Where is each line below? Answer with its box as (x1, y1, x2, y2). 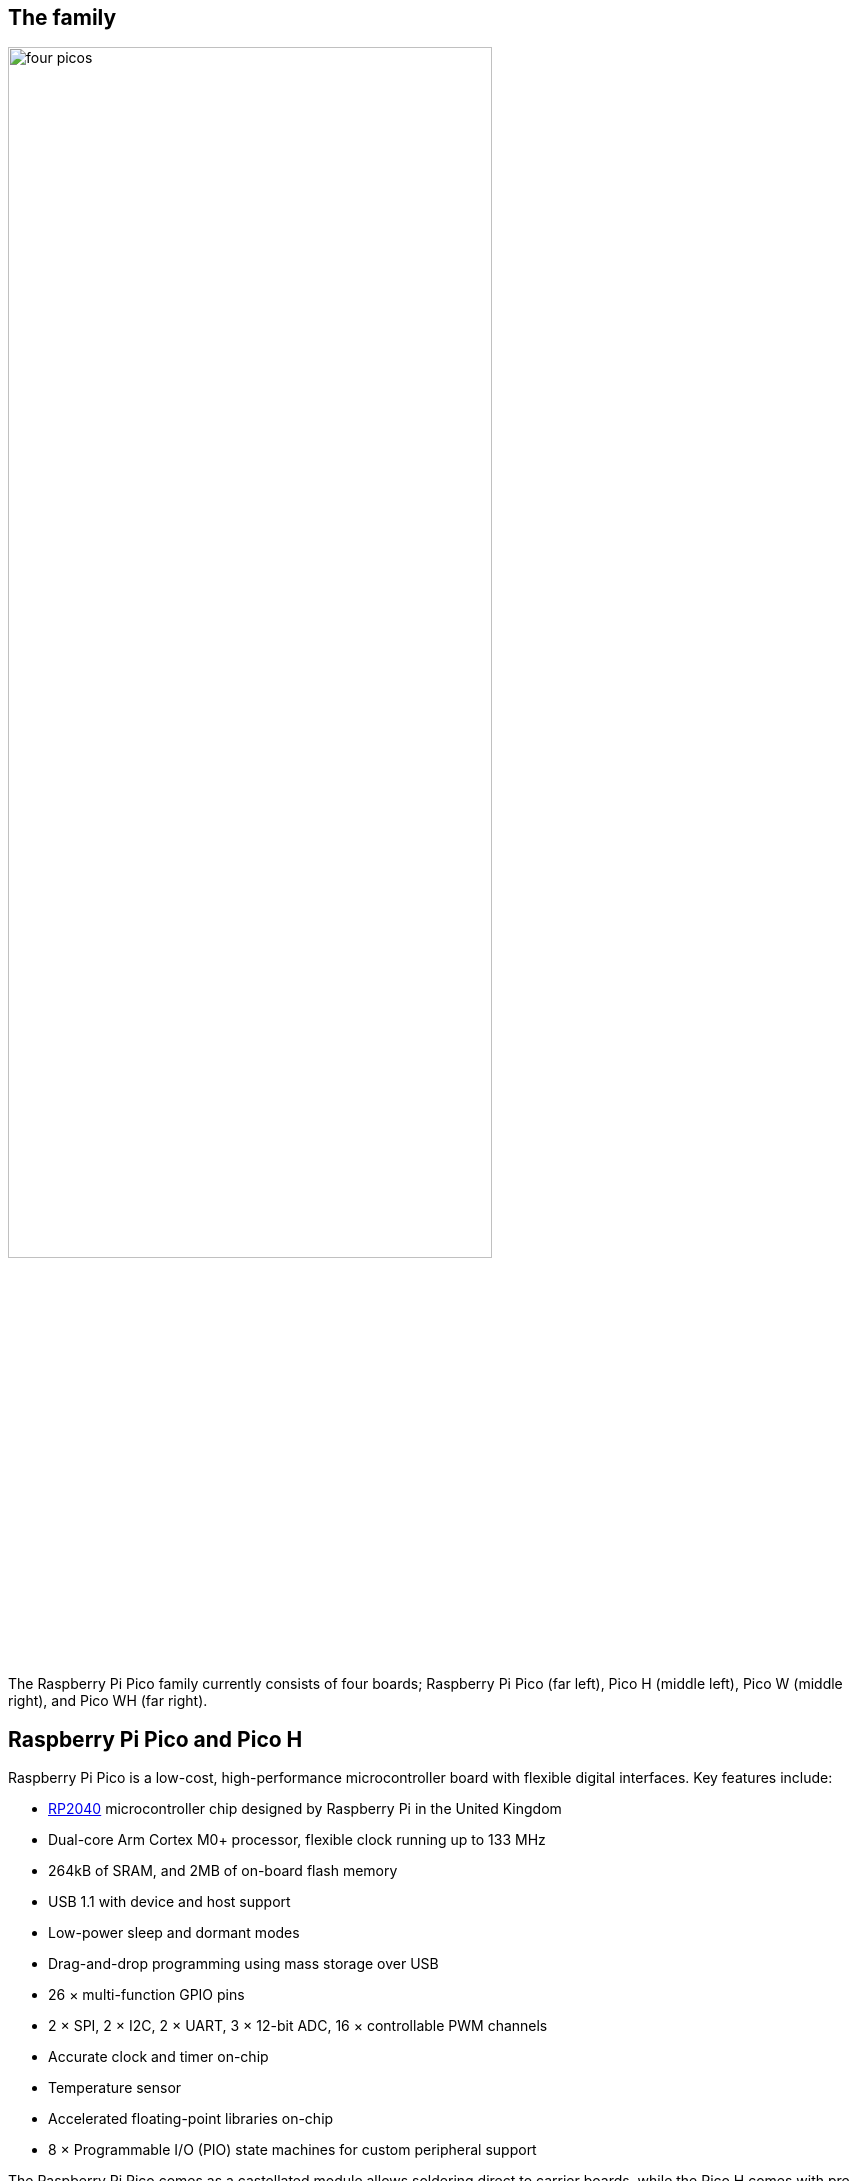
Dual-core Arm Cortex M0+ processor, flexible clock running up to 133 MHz (48, 1831, 546, 1849)
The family (8, 5, 117, 30)
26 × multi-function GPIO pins (48, 1986, 245, 2004)
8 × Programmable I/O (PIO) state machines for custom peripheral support (48, 2141, 537, 2159)
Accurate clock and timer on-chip (48, 2048, 269, 2066)
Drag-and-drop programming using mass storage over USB (48, 1955, 439, 1973)
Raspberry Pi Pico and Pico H (8, 1726, 303, 1752)
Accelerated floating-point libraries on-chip (48, 2110, 334, 2128)
